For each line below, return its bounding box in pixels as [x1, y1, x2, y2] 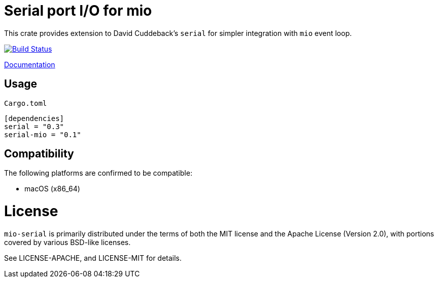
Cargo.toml [4, 99, 47, 107]
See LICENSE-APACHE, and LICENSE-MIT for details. [4, 253, 182, 262]
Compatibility [4, 147, 74, 160]
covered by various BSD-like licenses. [4, 237, 131, 247]
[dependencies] [4, 114, 64, 123]
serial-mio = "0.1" [4, 130, 81, 139]
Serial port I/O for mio [4, 2, 152, 19]
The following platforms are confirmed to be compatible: [4, 169, 192, 178]
